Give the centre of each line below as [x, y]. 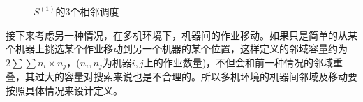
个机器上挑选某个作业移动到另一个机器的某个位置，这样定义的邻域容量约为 [177, 49]
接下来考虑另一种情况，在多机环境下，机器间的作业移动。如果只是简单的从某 [181, 35]
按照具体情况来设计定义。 [64, 90]
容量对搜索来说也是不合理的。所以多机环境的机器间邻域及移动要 [210, 76]
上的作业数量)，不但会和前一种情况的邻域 [238, 62]
